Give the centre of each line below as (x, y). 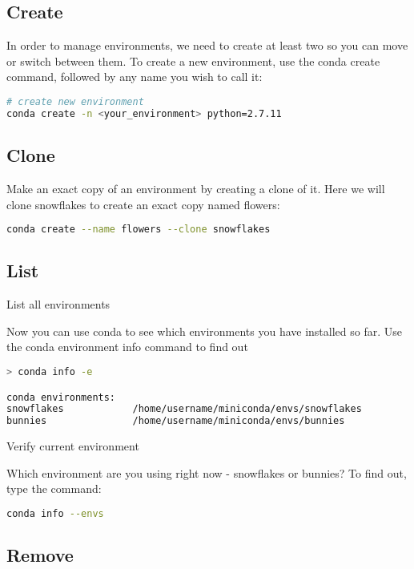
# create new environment (75, 101)
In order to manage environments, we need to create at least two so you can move (207, 45)
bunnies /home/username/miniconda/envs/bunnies (176, 421)
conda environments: (61, 397)
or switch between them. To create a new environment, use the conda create (193, 61)
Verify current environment (73, 446)
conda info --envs (55, 513)
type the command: (54, 488)
